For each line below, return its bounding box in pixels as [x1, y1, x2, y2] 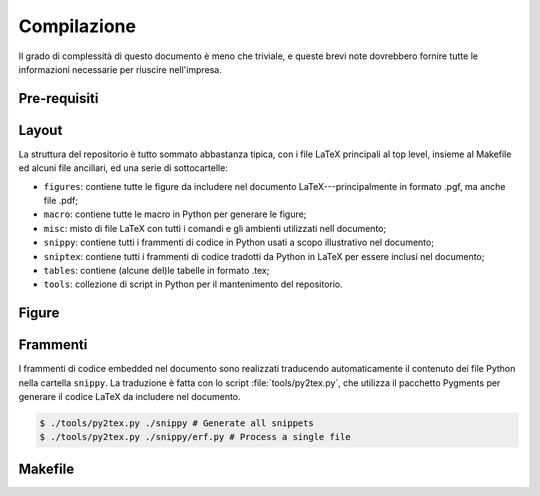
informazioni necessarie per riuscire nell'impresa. [18, 63, 222, 75]
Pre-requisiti [18, 90, 99, 107]
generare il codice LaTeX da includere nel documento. [18, 391, 241, 403]
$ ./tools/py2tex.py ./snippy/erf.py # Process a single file [39, 431, 351, 443]
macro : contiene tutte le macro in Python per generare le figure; [43, 208, 307, 220]
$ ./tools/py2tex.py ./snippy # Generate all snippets [39, 418, 314, 429]
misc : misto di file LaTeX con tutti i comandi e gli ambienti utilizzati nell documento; [43, 222, 387, 234]
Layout [18, 121, 63, 139]
